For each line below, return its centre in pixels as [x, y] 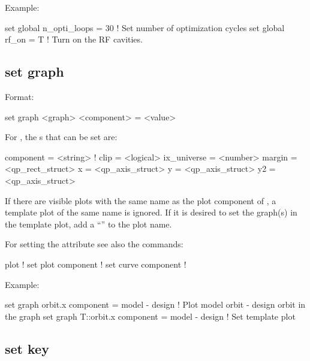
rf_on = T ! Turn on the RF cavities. [74, 39]
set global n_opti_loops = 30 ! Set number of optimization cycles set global [145, 27]
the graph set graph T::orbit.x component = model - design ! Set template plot [150, 316]
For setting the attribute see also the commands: [94, 244]
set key [27, 348]
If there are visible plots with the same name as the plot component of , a [141, 200]
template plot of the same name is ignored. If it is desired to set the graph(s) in [151, 212]
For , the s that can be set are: [61, 137]
